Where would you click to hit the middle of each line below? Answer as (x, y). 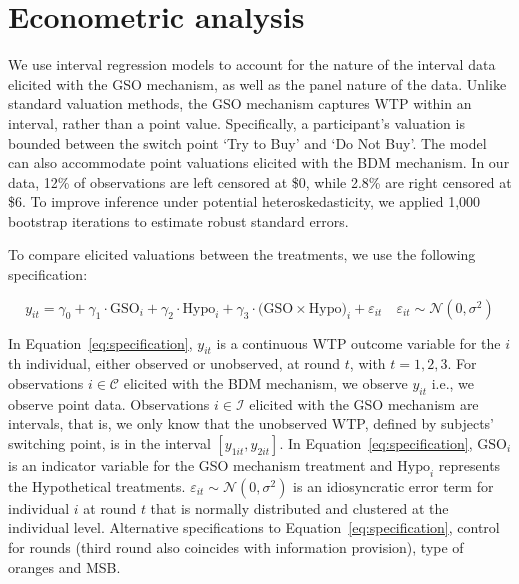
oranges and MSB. (64, 566)
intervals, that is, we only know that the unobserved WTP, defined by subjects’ (251, 423)
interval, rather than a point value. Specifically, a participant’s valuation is (236, 122)
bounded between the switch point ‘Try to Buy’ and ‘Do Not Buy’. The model (247, 142)
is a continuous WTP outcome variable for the (358, 342)
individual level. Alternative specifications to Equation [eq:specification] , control (254, 527)
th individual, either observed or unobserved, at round (174, 363)
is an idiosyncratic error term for (393, 485)
